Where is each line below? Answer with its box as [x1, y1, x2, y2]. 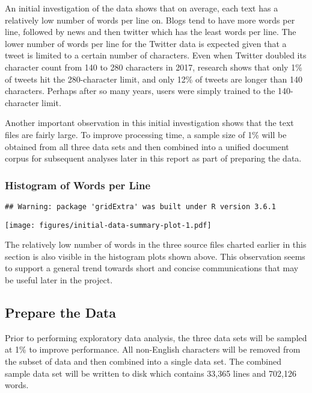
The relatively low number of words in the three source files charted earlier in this [5, 238, 307, 251]
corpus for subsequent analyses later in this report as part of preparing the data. [5, 152, 302, 165]
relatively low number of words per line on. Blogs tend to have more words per [5, 13, 295, 26]
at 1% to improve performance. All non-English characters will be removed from [5, 343, 301, 356]
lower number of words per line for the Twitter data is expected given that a [5, 37, 287, 49]
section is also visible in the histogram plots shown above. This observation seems [5, 250, 305, 262]
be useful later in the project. [5, 274, 113, 286]
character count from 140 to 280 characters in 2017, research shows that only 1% [5, 60, 302, 73]
